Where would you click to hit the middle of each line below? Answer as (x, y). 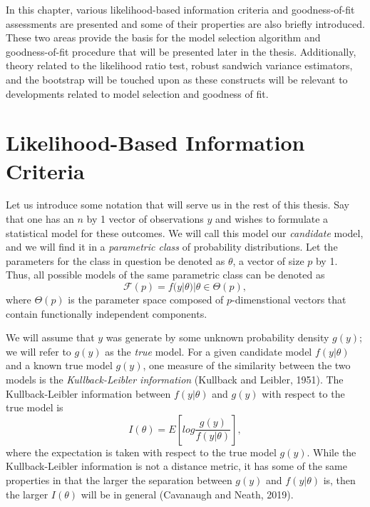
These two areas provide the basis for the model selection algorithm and (163, 37)
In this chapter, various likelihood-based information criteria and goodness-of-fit (180, 9)
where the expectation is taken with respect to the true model (141, 452)
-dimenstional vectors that (289, 300)
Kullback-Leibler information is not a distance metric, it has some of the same (176, 466)
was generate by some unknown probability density (217, 337)
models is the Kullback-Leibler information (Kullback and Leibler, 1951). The (175, 379)
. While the (332, 452)
